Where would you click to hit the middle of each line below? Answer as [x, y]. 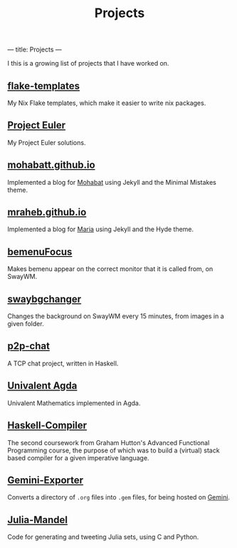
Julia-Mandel [38, 520]
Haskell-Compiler [47, 426]
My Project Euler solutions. [47, 142]
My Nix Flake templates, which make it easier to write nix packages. [107, 103]
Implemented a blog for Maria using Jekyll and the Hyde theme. [101, 229]
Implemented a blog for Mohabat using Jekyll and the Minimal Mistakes [112, 182]
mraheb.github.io [47, 212]
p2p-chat [28, 346]
